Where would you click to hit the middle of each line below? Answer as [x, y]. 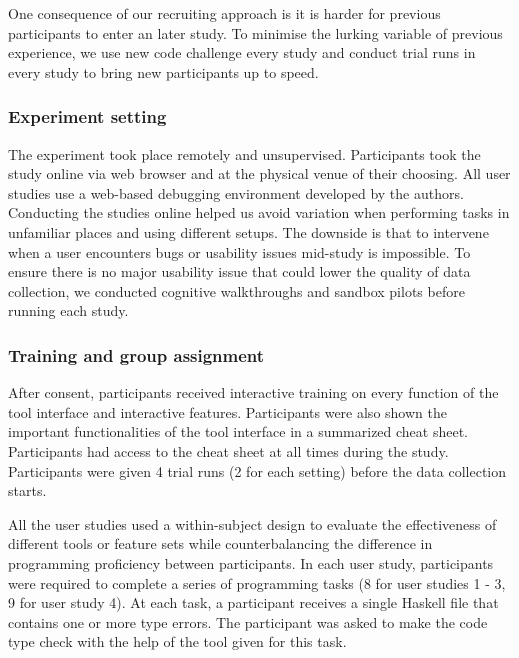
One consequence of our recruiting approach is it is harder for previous [224, 13]
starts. [27, 490]
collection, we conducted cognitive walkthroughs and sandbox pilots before [236, 290]
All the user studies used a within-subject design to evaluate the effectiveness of [252, 523]
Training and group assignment [136, 354]
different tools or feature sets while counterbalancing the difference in [220, 543]
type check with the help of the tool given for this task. [177, 641]
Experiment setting [87, 116]
